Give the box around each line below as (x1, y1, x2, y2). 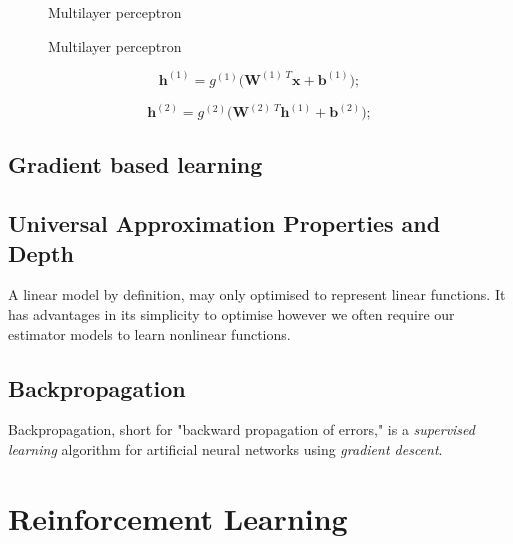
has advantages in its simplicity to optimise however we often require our (8, 304, 455, 325)
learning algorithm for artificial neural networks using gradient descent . (8, 439, 443, 460)
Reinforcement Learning (8, 497, 348, 538)
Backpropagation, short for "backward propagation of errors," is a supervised (8, 419, 475, 440)
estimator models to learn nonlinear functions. (8, 323, 291, 344)
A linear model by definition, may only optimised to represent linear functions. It (8, 284, 506, 305)
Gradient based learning (8, 149, 263, 180)
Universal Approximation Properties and (8, 208, 441, 239)
